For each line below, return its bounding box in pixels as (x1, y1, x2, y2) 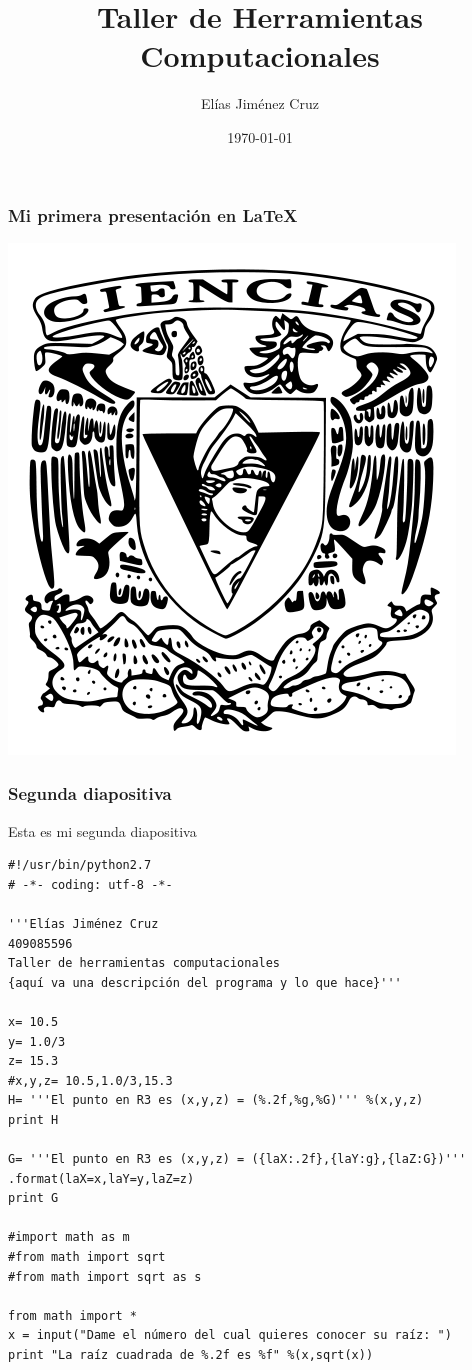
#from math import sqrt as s (8, 1269, 202, 1284)
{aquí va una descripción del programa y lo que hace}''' (8, 975, 402, 990)
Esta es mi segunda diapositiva (8, 820, 197, 841)
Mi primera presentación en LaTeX (8, 202, 298, 227)
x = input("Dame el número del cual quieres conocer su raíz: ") (8, 1328, 452, 1343)
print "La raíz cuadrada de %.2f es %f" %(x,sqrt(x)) (8, 1348, 374, 1363)
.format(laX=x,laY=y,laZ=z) (8, 1171, 195, 1186)
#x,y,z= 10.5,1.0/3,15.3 (8, 1073, 173, 1088)
